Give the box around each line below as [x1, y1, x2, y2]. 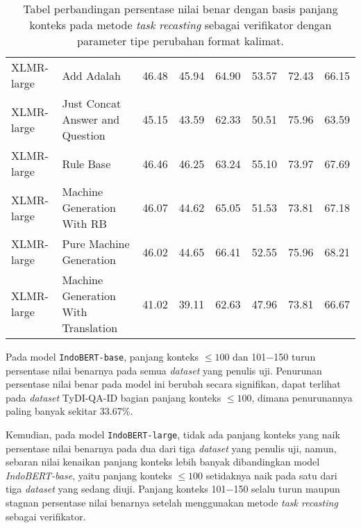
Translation [62, 320, 118, 336]
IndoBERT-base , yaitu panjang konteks [6, 468, 172, 482]
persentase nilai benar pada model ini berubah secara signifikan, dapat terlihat [6, 377, 341, 391]
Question [62, 127, 106, 143]
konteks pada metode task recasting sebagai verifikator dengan [29, 17, 332, 33]
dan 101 [233, 349, 267, 363]
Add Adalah [62, 67, 121, 83]
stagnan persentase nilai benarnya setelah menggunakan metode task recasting [6, 495, 338, 510]
